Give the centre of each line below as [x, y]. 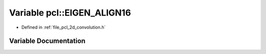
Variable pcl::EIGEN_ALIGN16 [70, 13]
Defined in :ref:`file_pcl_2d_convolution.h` [64, 27]
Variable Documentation [47, 41]
